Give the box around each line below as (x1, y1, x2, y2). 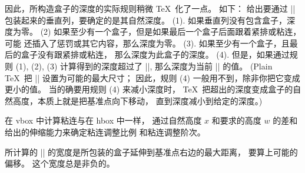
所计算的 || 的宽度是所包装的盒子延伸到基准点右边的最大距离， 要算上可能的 (5, 145, 298, 158)
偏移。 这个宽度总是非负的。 (5, 157, 115, 169)
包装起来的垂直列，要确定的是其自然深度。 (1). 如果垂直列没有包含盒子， (5, 14, 287, 26)
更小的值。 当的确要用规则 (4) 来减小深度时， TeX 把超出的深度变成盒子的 (5, 83, 293, 95)
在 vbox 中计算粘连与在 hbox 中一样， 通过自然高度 (5, 114, 202, 127)
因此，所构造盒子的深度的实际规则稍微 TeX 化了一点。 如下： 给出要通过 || (5, 2, 296, 14)
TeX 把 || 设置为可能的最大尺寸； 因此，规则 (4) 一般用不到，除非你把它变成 (5, 71, 300, 84)
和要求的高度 (211, 114, 261, 127)
